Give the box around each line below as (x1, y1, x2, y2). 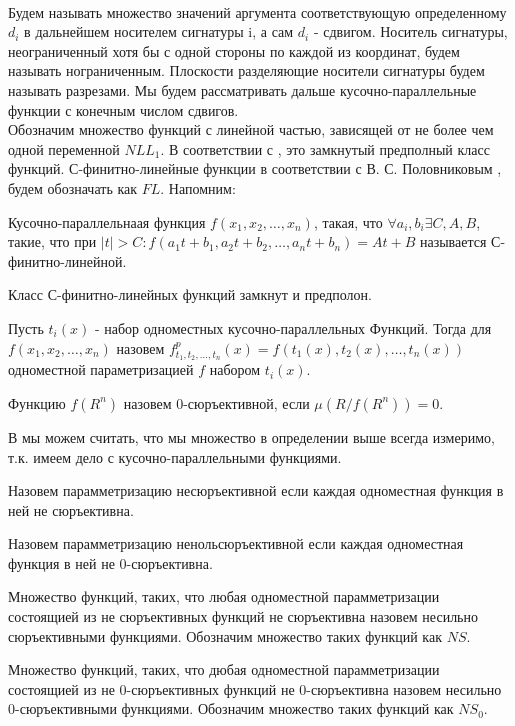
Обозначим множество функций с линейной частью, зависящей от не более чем (8, 119, 494, 140)
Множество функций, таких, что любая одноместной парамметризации (8, 586, 440, 607)
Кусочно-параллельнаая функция (8, 211, 206, 232)
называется (419, 231, 487, 252)
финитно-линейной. (8, 250, 127, 271)
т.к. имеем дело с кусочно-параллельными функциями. (8, 446, 342, 467)
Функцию (8, 392, 66, 413)
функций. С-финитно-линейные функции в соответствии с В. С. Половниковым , (8, 158, 502, 179)
